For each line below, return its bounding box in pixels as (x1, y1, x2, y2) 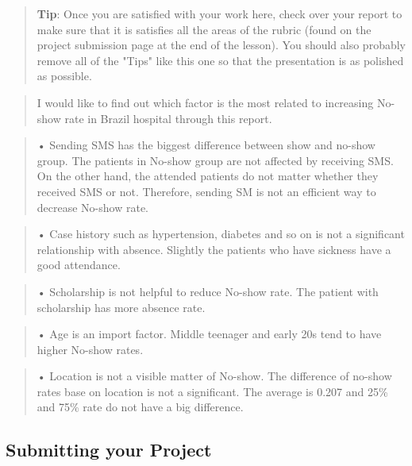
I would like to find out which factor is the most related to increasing (37, 94, 374, 110)
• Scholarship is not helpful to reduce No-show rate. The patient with (37, 283, 379, 299)
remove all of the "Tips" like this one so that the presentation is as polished (37, 52, 404, 68)
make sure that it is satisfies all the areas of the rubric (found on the (37, 21, 372, 37)
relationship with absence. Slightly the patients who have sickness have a (37, 241, 391, 257)
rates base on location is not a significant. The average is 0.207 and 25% (37, 383, 388, 399)
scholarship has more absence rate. (37, 298, 206, 315)
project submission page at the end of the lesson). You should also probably (37, 37, 406, 53)
